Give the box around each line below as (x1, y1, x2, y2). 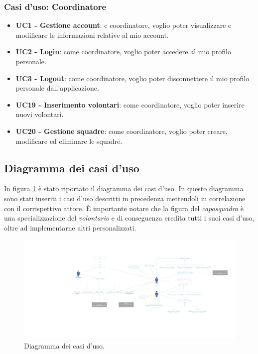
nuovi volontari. (15, 109, 64, 119)
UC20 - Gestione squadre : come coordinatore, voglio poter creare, (15, 125, 228, 136)
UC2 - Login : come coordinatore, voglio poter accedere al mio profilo (15, 46, 231, 57)
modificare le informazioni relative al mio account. (15, 29, 169, 40)
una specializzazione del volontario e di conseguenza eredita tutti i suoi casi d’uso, (4, 213, 255, 223)
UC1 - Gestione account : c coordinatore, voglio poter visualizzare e (15, 20, 232, 30)
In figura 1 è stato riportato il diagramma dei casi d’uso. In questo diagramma (4, 183, 244, 194)
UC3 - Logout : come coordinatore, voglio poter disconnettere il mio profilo (15, 73, 250, 83)
